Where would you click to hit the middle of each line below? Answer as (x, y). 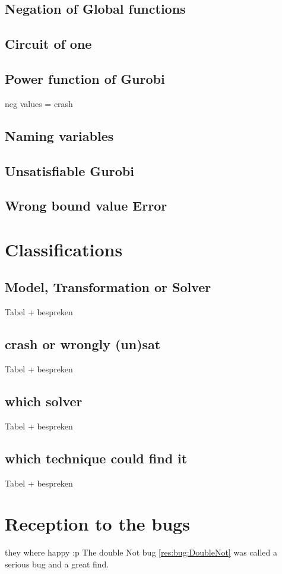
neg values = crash (39, 103)
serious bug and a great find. (57, 564)
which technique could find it (96, 458)
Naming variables (59, 135)
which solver (44, 401)
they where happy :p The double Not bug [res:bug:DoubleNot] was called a (141, 552)
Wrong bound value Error (86, 206)
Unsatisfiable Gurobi (69, 170)
